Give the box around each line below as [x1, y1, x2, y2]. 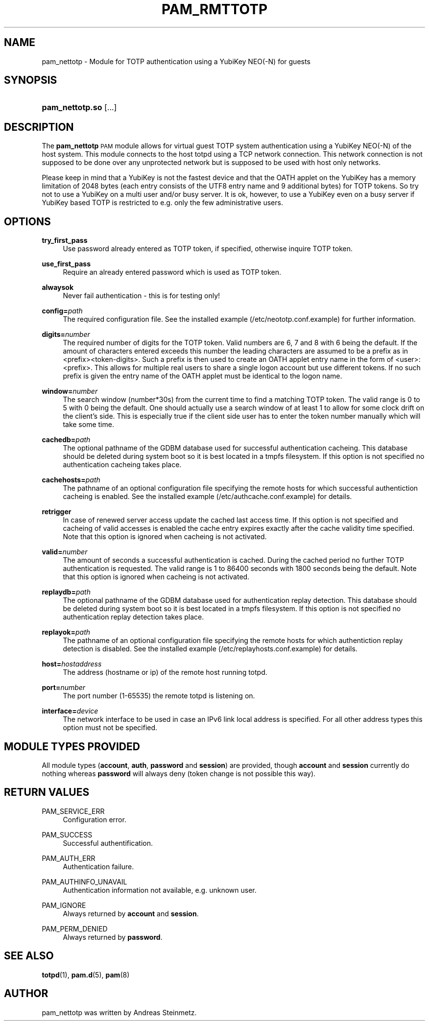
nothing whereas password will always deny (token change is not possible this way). [42, 769, 316, 778]
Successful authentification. [63, 838, 153, 847]
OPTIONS [4, 215, 51, 228]
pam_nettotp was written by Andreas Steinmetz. [42, 1008, 197, 1017]
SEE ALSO [4, 950, 54, 962]
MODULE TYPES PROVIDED [4, 740, 140, 753]
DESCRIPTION [4, 120, 74, 133]
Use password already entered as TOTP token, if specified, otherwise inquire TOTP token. [63, 244, 353, 253]
